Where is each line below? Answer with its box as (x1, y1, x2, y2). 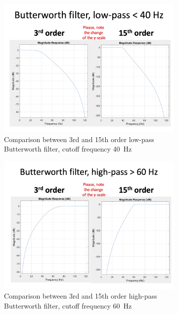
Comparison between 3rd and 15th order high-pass (4, 291, 157, 301)
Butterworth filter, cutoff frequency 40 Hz (4, 144, 132, 154)
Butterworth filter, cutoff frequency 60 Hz (4, 300, 132, 311)
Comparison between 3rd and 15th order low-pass (4, 134, 154, 144)
